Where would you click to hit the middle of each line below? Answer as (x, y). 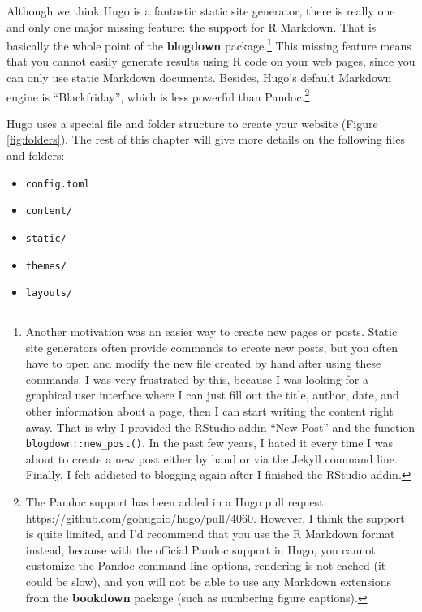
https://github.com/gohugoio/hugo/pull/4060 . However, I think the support (215, 517)
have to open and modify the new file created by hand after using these (203, 363)
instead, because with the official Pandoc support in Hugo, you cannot (200, 549)
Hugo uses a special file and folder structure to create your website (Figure (192, 123)
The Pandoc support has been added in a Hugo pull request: (176, 501)
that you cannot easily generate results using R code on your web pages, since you (211, 61)
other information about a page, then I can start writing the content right (209, 410)
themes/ (46, 266)
